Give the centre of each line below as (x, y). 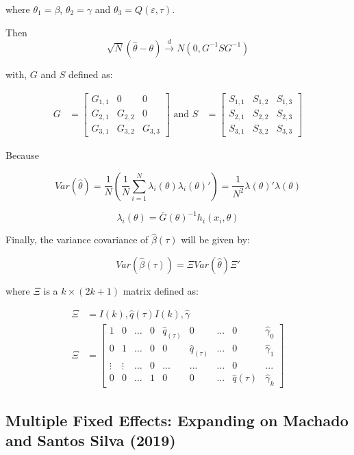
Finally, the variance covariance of (77, 239)
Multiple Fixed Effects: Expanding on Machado (177, 420)
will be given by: (215, 239)
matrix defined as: (161, 290)
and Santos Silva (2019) (91, 440)
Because (22, 155)
